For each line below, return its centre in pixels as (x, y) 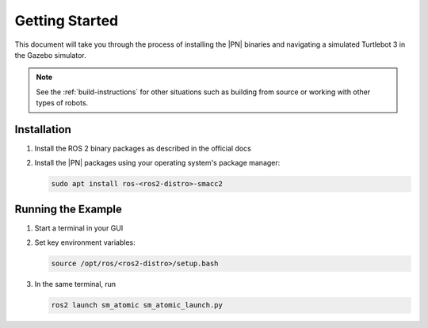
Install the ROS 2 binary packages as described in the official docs (143, 149)
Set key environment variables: (85, 242)
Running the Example (69, 209)
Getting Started (67, 21)
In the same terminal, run (75, 284)
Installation (43, 130)
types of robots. (62, 103)
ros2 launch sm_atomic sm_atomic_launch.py (137, 305)
